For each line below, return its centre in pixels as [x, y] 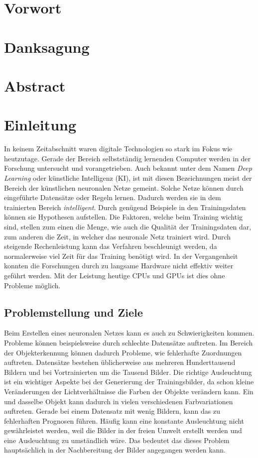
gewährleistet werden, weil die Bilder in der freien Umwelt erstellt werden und [123, 430]
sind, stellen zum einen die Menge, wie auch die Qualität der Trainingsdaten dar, [128, 227]
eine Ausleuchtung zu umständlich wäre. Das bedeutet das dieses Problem [117, 440]
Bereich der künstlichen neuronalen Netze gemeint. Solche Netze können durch [124, 187]
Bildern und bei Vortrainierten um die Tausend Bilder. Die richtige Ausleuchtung [128, 372]
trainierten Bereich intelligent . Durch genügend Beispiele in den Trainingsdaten [125, 207]
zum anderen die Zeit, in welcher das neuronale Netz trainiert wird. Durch [118, 236]
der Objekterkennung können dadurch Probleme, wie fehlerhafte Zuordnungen [123, 352]
